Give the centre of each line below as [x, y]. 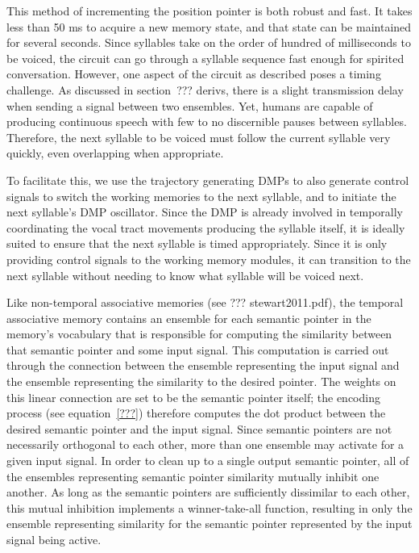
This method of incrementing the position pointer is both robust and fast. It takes [209, 10]
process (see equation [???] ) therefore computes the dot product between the [196, 413]
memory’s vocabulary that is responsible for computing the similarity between [199, 334]
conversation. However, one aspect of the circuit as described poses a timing [194, 74]
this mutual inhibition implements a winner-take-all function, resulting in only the [209, 507]
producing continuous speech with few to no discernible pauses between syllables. [207, 121]
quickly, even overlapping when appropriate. [115, 153]
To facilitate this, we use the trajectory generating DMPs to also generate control [208, 180]
